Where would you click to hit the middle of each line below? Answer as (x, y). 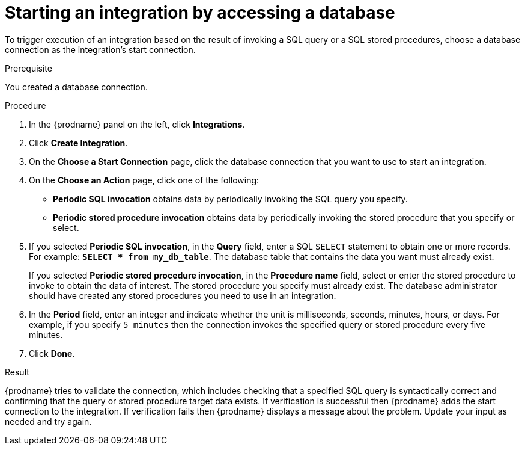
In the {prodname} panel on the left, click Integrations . (137, 124)
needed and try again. (48, 421)
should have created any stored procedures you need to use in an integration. (183, 295)
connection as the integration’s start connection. (100, 49)
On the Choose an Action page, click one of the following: (144, 180)
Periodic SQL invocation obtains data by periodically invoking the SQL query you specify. (230, 199)
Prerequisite (29, 68)
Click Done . (52, 353)
